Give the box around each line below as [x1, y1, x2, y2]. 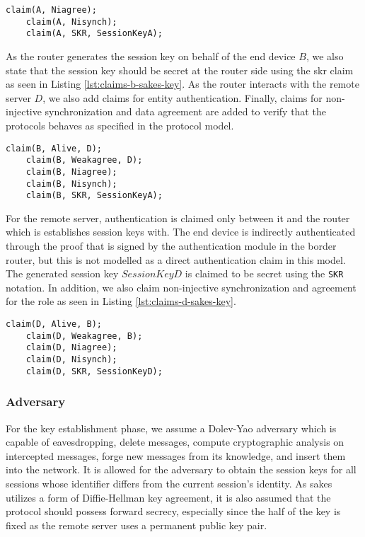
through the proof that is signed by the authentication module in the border [6, 238, 337, 253]
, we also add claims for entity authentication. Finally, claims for [42, 90, 323, 105]
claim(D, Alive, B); [6, 319, 103, 330]
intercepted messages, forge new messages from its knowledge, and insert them [6, 448, 346, 463]
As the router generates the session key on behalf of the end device [6, 48, 296, 63]
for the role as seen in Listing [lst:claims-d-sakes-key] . [6, 294, 236, 308]
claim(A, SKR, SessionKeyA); [25, 28, 163, 39]
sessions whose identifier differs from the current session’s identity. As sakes [6, 475, 332, 490]
